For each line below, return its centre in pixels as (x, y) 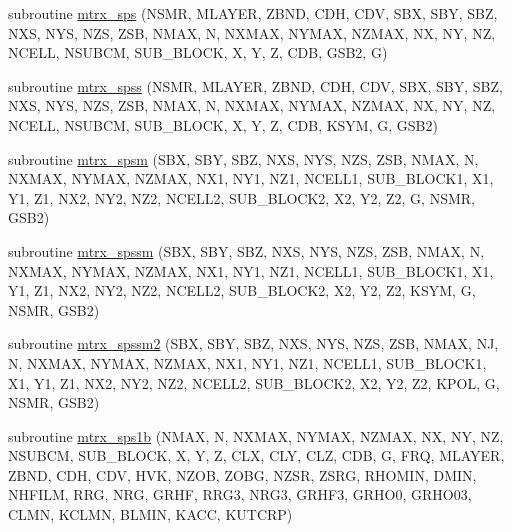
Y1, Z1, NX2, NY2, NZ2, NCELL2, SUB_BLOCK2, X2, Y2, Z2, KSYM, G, (242, 290)
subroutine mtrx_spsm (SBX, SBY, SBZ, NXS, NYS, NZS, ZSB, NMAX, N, (243, 158)
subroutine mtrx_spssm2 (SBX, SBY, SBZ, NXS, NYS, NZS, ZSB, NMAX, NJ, (253, 343)
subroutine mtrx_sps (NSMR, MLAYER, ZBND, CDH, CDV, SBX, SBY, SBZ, (253, 13)
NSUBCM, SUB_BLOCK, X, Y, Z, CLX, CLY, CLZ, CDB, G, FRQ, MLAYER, (256, 455)
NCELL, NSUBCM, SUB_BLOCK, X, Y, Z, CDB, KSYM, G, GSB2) (223, 124)
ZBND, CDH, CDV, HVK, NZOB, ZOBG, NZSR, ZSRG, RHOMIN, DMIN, (242, 474)
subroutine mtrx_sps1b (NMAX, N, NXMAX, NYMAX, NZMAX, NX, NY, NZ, (256, 435)
